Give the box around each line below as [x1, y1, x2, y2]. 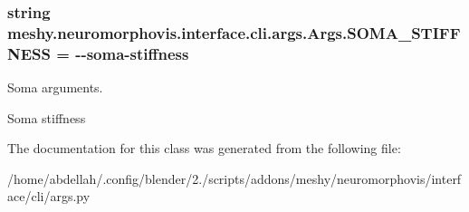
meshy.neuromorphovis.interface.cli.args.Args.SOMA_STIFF [7, 21, 461, 43]
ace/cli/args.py [7, 187, 91, 206]
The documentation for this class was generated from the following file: [7, 139, 401, 158]
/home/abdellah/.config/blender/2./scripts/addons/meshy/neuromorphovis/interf [7, 169, 462, 188]
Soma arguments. [7, 78, 103, 97]
